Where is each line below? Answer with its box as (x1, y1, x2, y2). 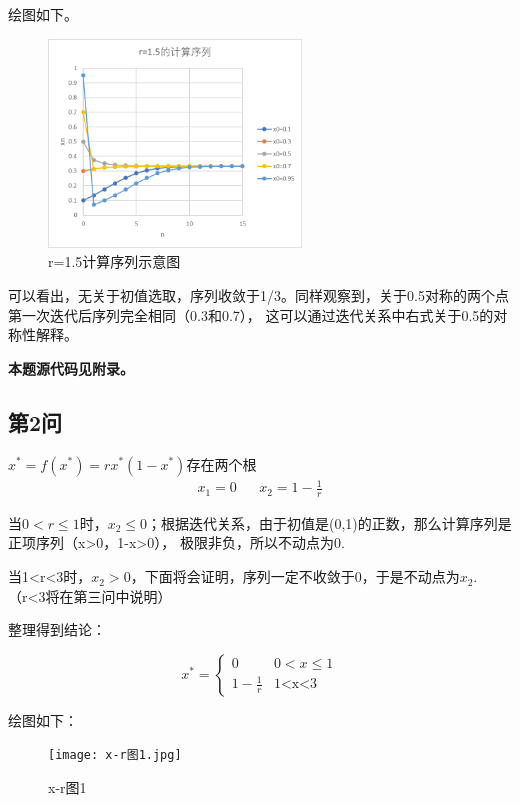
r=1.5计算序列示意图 (48, 251, 181, 272)
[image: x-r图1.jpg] (48, 748, 182, 763)
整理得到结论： (8, 619, 106, 640)
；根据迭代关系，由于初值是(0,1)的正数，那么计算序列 (147, 512, 498, 533)
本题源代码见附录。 (8, 357, 134, 378)
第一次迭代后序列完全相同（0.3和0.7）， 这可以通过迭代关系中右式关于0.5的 (8, 304, 494, 325)
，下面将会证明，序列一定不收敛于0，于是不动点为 (130, 566, 460, 587)
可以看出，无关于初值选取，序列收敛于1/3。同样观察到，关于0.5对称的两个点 (8, 284, 509, 305)
